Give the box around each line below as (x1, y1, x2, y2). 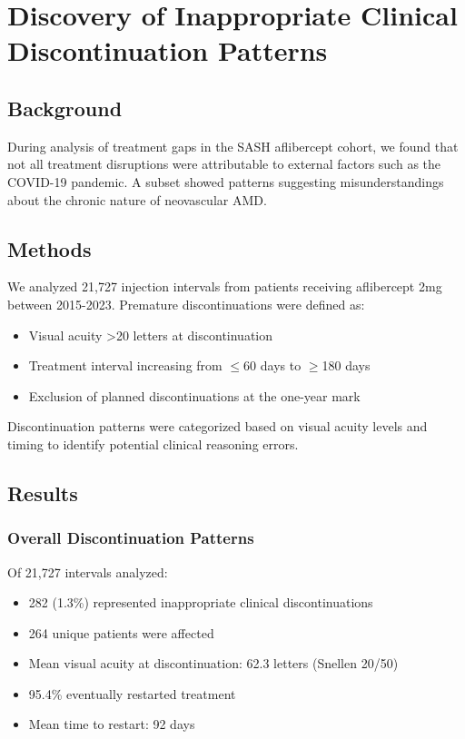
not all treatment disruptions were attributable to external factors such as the (7, 154, 441, 173)
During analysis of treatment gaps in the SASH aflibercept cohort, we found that (7, 136, 459, 155)
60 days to (243, 356, 302, 375)
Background (7, 94, 123, 122)
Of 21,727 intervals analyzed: (7, 562, 168, 581)
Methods (7, 234, 92, 262)
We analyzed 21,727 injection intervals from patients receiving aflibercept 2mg (7, 277, 442, 296)
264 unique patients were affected (28, 623, 214, 642)
